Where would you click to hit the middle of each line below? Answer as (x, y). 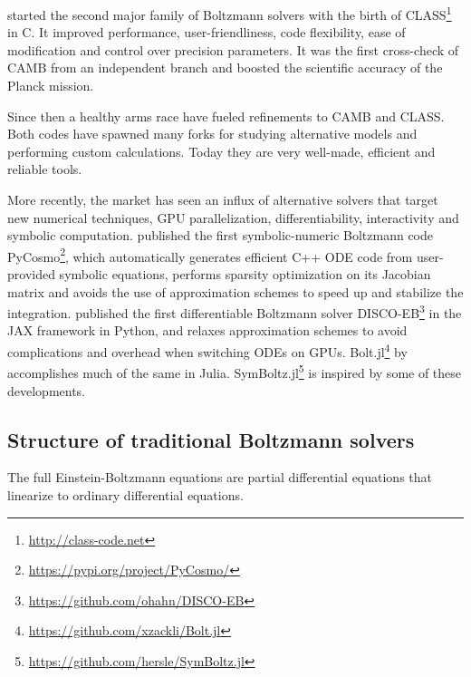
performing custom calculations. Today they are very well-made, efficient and (221, 151)
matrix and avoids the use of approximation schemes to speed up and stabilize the (235, 291)
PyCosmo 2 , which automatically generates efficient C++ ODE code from (210, 255)
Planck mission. (51, 86)
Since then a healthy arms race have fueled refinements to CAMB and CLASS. (226, 116)
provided (31, 274)
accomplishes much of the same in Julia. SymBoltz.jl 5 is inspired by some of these (235, 371)
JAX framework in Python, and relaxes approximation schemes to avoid (207, 330)
